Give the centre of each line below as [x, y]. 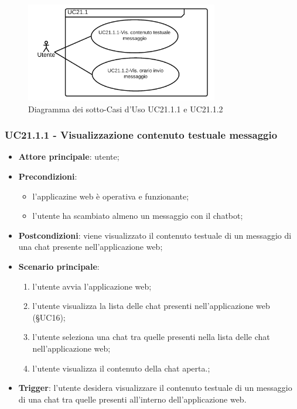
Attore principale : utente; [69, 157]
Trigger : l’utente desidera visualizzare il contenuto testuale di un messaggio [155, 388]
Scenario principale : [59, 266]
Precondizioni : [48, 176]
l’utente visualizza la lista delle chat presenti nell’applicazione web [151, 306]
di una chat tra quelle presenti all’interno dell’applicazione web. [132, 399]
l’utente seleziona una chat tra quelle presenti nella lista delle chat [151, 337]
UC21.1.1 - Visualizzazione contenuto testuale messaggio [141, 135]
